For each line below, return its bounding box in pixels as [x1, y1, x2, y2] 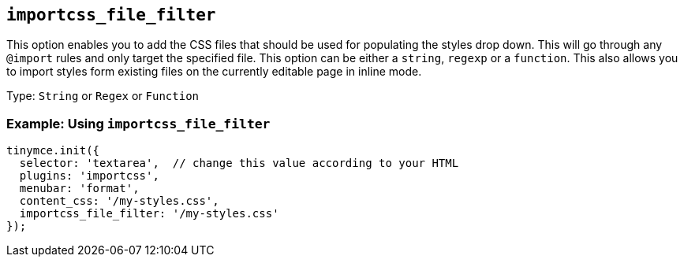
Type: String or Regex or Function [6, 89, 200, 103]
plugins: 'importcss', [19, 169, 159, 183]
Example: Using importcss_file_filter [6, 115, 271, 131]
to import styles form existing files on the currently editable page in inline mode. [6, 65, 422, 79]
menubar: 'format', [19, 182, 140, 195]
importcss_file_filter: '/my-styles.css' [19, 207, 279, 220]
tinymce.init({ [6, 144, 100, 157]
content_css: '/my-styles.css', [19, 194, 219, 208]
